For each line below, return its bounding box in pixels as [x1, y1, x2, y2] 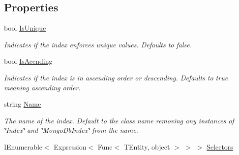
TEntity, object [123, 141, 170, 152]
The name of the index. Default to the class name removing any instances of [4, 115, 234, 125]
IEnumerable [4, 141, 43, 152]
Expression [54, 141, 87, 152]
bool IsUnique [4, 23, 46, 33]
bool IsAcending [4, 56, 53, 66]
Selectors [207, 141, 233, 152]
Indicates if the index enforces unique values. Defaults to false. [4, 39, 192, 49]
